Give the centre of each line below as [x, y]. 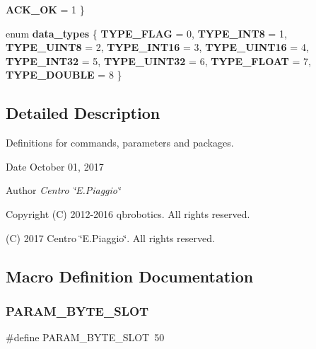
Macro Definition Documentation [130, 276]
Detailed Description [83, 113]
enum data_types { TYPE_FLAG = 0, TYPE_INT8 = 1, [146, 33]
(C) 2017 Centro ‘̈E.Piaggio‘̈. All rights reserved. [110, 238]
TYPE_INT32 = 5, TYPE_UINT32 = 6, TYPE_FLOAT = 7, [158, 61]
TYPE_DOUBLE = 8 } [64, 75]
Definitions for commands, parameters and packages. [120, 143]
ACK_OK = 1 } [45, 9]
